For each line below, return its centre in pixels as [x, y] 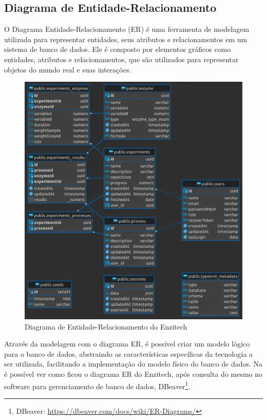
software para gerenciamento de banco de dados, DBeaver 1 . [97, 385]
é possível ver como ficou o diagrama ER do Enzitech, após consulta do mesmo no [133, 374]
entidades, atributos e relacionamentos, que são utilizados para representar [121, 59]
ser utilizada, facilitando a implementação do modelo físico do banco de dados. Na [133, 364]
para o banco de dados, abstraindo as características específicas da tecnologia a [129, 353]
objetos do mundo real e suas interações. [68, 69]
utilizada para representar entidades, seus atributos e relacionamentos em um [126, 39]
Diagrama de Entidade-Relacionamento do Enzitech [106, 326]
